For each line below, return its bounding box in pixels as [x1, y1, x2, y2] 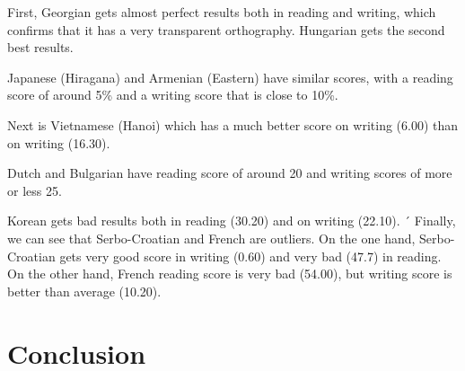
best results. [7, 38, 74, 57]
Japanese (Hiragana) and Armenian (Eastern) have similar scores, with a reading [7, 67, 453, 86]
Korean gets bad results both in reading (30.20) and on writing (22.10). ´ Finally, [7, 211, 456, 230]
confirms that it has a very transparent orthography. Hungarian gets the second [7, 20, 445, 39]
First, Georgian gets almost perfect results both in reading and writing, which [7, 3, 436, 21]
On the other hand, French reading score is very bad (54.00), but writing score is [7, 264, 452, 283]
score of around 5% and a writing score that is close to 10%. [7, 85, 338, 104]
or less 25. [7, 181, 62, 199]
